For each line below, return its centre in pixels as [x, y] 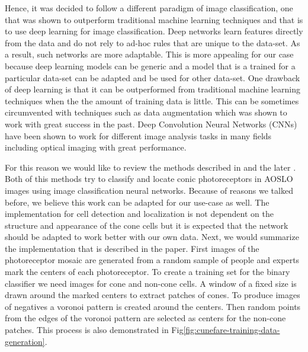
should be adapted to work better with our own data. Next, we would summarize [152, 237]
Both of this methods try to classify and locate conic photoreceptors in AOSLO [149, 179]
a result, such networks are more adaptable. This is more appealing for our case [149, 54]
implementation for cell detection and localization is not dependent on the [139, 214]
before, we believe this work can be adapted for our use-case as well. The [137, 202]
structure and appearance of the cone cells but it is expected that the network [147, 225]
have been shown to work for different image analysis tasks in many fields [138, 135]
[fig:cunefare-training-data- [232, 330]
